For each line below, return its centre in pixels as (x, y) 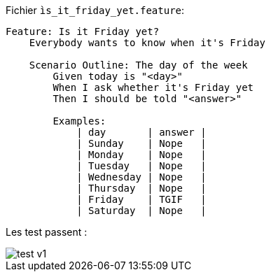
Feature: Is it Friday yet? (83, 31)
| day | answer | (141, 132)
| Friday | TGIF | (141, 199)
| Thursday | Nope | (141, 188)
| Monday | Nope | (141, 155)
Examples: (79, 121)
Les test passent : (47, 232)
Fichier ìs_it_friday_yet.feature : (95, 10)
